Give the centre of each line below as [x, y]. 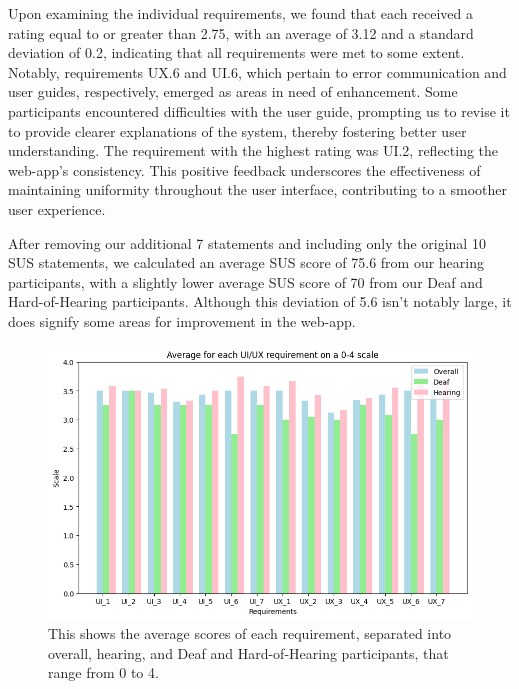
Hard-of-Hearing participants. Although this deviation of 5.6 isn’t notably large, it [260, 301]
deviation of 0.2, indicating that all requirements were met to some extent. [236, 52]
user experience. [57, 208]
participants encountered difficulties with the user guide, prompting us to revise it [259, 110]
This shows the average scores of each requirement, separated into [250, 633]
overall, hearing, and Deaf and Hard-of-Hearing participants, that [248, 652]
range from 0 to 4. [103, 672]
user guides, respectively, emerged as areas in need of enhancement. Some [233, 91]
